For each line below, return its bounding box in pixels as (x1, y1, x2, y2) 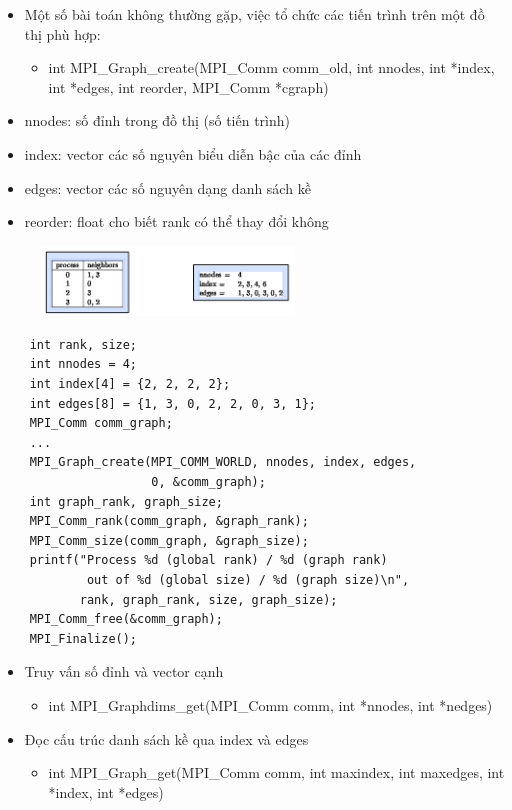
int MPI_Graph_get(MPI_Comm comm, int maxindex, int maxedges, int (48, 762, 505, 783)
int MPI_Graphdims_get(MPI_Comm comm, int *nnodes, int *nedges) (48, 694, 493, 715)
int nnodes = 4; (29, 357, 138, 372)
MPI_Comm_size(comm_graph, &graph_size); (29, 533, 309, 548)
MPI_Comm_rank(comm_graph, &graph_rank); (29, 514, 309, 529)
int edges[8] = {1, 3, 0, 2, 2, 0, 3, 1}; (29, 396, 316, 411)
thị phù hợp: (24, 23, 101, 44)
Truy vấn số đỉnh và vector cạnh (24, 661, 224, 682)
